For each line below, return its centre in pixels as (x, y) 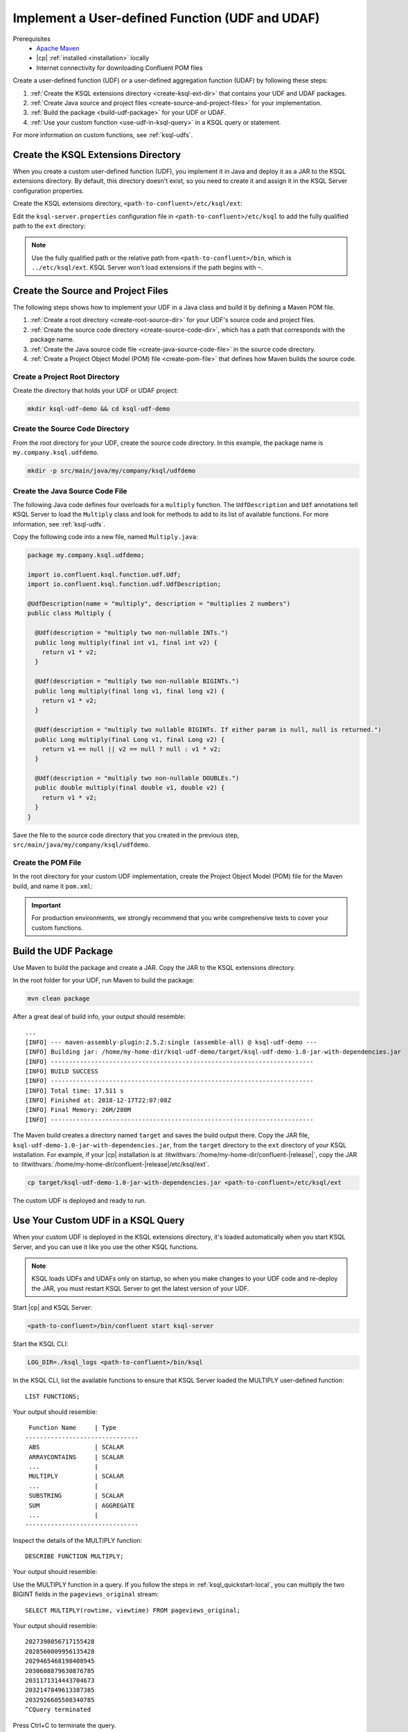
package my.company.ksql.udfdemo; (86, 555)
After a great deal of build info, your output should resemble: (99, 1016)
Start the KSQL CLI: (41, 1344)
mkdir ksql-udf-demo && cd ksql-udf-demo (99, 409)
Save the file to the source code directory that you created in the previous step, (126, 835)
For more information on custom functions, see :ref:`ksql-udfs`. (103, 135)
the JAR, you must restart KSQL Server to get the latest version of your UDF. (140, 1288)
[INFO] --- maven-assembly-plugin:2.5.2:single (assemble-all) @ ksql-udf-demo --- (171, 1042)
